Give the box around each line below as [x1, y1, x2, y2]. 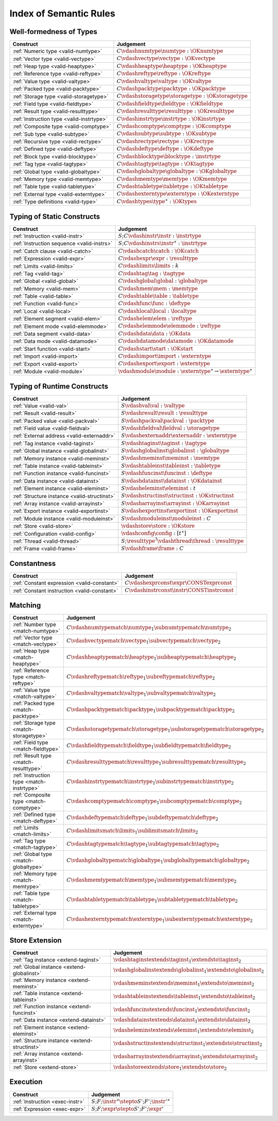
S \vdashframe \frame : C [121, 545, 184, 552]
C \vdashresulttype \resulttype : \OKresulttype [116, 108, 234, 115]
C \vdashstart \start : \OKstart [118, 345, 193, 352]
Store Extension [9, 936, 62, 945]
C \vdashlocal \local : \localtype [118, 308, 197, 314]
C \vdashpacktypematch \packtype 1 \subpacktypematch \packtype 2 [66, 706, 235, 714]
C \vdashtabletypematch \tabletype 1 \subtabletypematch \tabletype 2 [66, 896, 238, 904]
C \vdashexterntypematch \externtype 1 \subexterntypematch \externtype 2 [66, 916, 253, 923]
